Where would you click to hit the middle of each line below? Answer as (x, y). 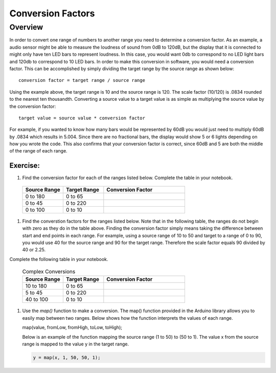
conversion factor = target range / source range (82, 80)
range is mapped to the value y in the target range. (76, 344)
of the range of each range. (38, 151)
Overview (26, 27)
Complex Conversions (49, 272)
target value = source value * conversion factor (82, 118)
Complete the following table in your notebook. (59, 259)
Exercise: (25, 166)
